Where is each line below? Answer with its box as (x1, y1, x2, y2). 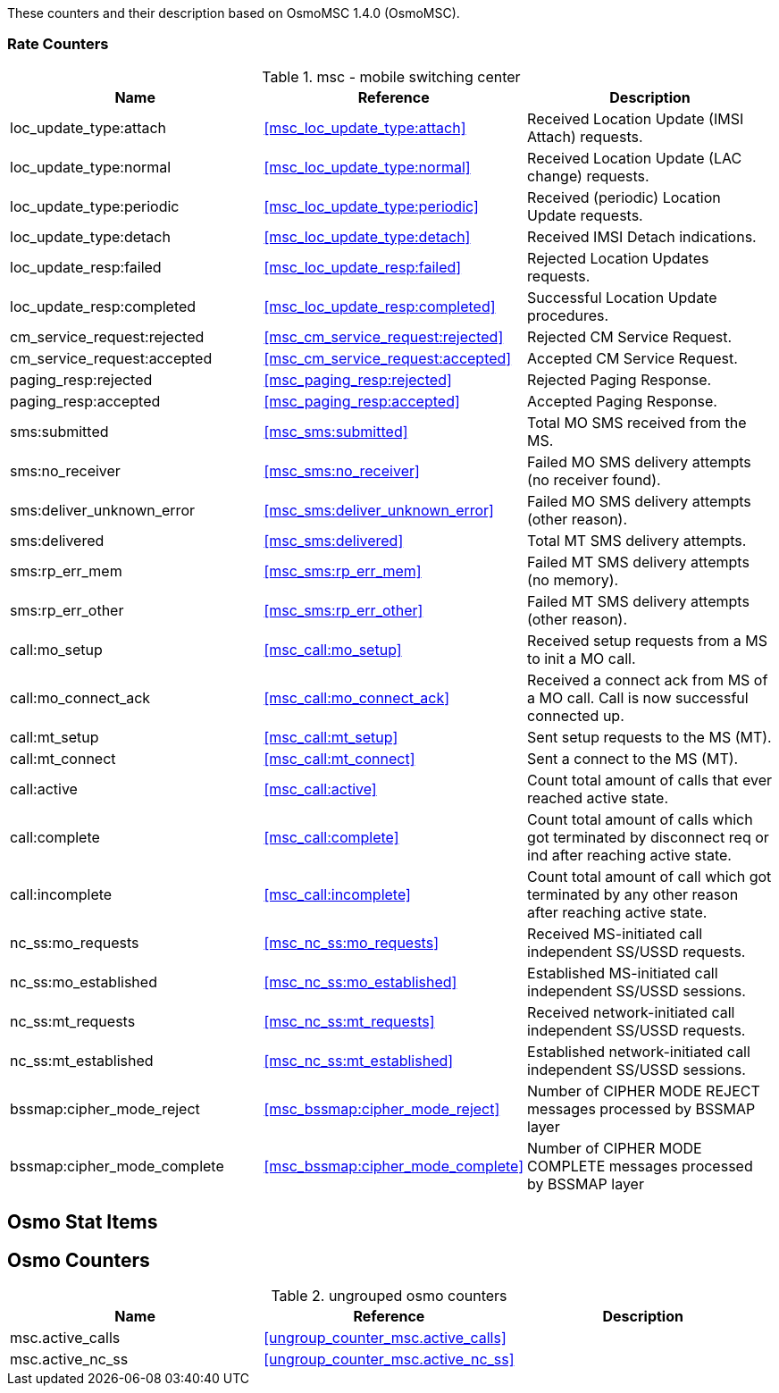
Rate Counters (7, 35, 109, 54)
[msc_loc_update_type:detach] (264, 227, 471, 246)
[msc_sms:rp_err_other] (264, 600, 423, 619)
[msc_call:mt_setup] (264, 727, 398, 746)
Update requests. (527, 206, 643, 224)
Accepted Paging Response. (527, 391, 717, 410)
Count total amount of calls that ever (527, 770, 773, 789)
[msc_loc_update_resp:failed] (264, 257, 462, 276)
